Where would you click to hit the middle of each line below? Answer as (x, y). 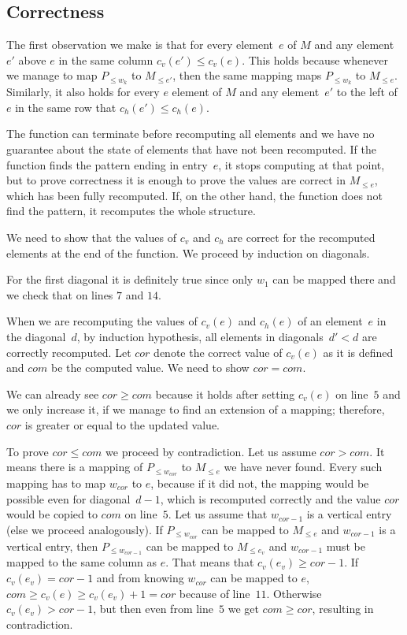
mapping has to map (56, 483)
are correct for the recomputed (302, 237)
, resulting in (343, 609)
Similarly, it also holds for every (83, 92)
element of (197, 92)
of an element (330, 321)
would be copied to (52, 514)
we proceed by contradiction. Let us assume (211, 451)
